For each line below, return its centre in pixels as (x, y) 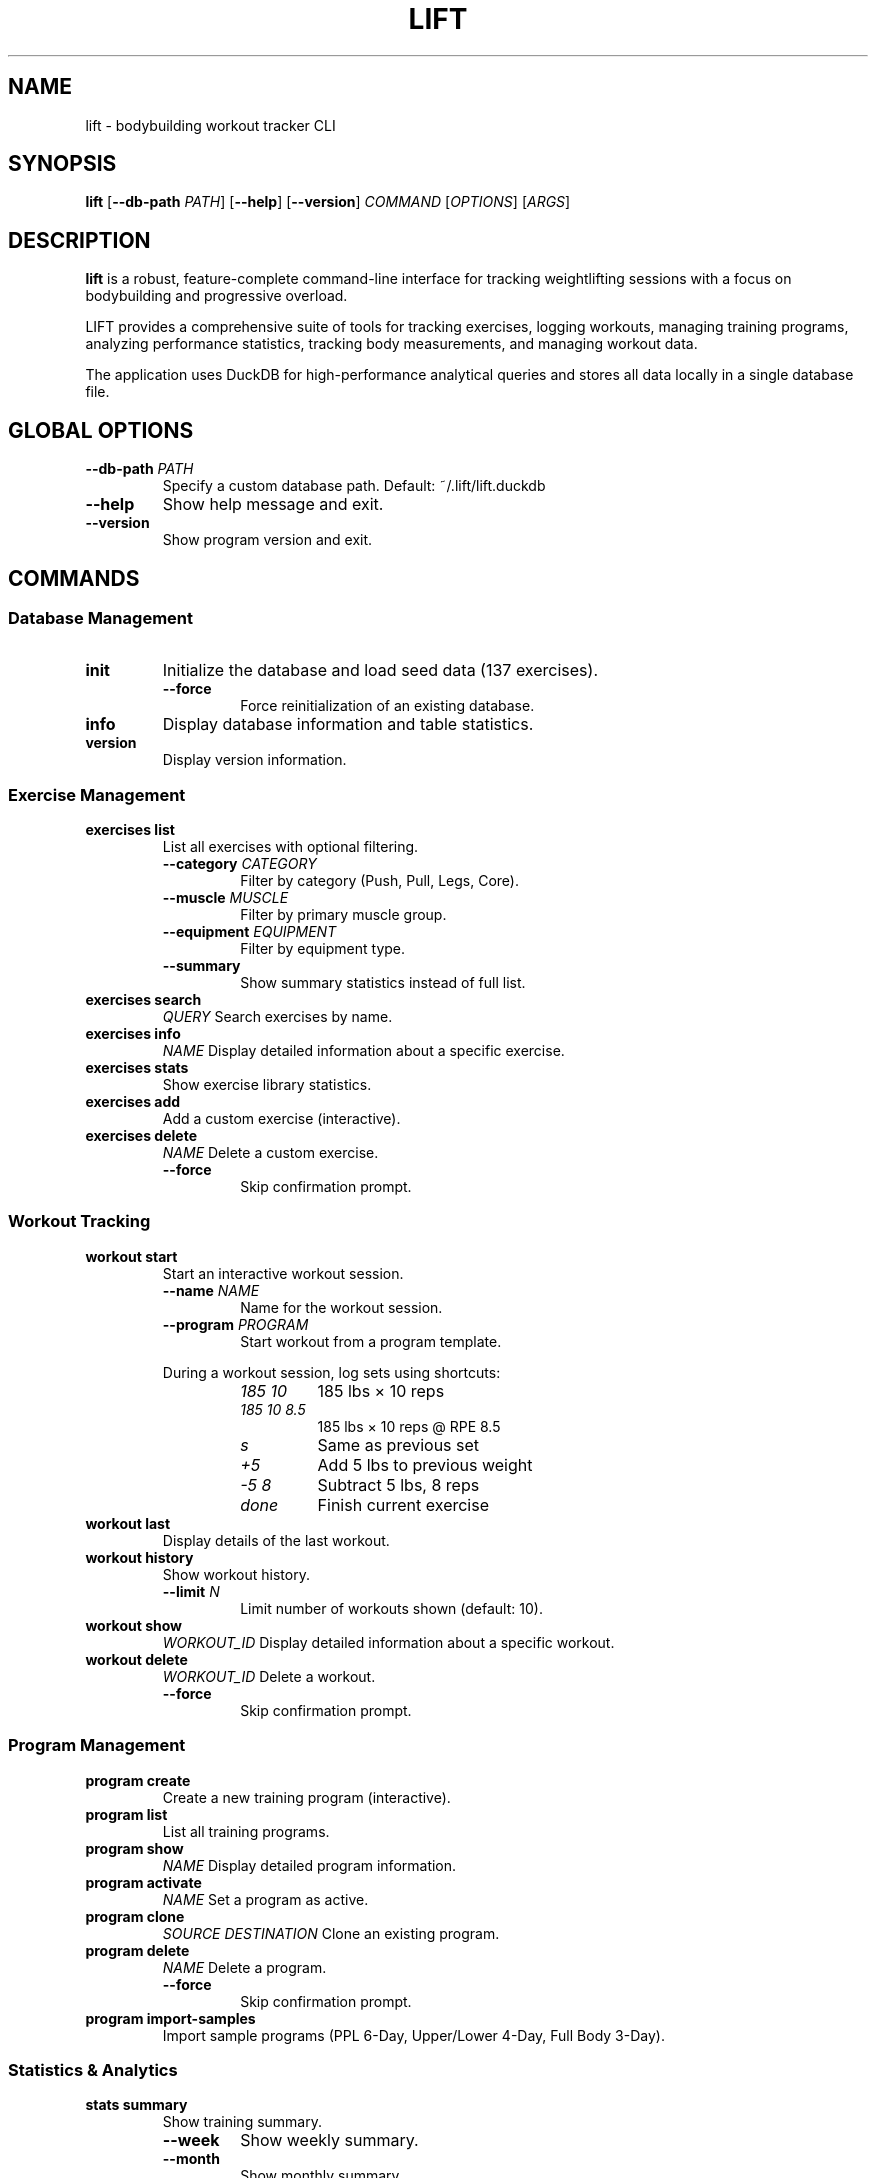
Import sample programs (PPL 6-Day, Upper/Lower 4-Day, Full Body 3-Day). (413, 2035)
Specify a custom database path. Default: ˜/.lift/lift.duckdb (354, 486)
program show (134, 1848)
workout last (128, 1523)
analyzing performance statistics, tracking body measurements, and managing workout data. (391, 344)
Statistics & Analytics (93, 2069)
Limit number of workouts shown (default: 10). (391, 1608)
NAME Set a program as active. (265, 1899)
